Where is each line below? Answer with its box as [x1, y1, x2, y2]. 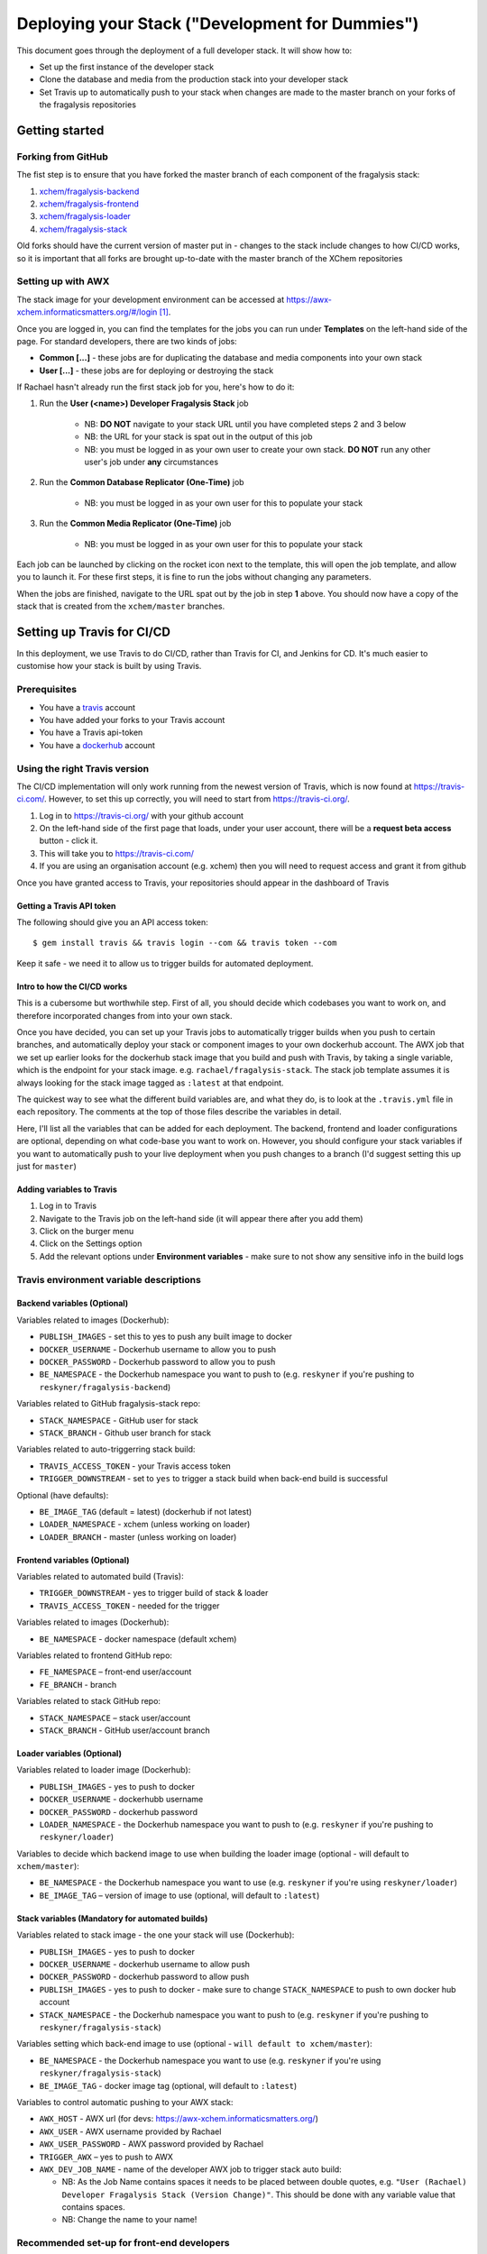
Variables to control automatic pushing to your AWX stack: [16, 2096, 234, 2107]
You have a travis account [39, 701, 135, 712]
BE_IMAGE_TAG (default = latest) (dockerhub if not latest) [39, 1506, 253, 1516]
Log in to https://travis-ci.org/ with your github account [39, 810, 243, 820]
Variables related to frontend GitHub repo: [16, 1650, 173, 1661]
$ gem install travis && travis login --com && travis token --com [32, 938, 337, 948]
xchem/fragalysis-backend [39, 186, 140, 197]
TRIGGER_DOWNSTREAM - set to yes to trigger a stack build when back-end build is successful [39, 1473, 388, 1484]
